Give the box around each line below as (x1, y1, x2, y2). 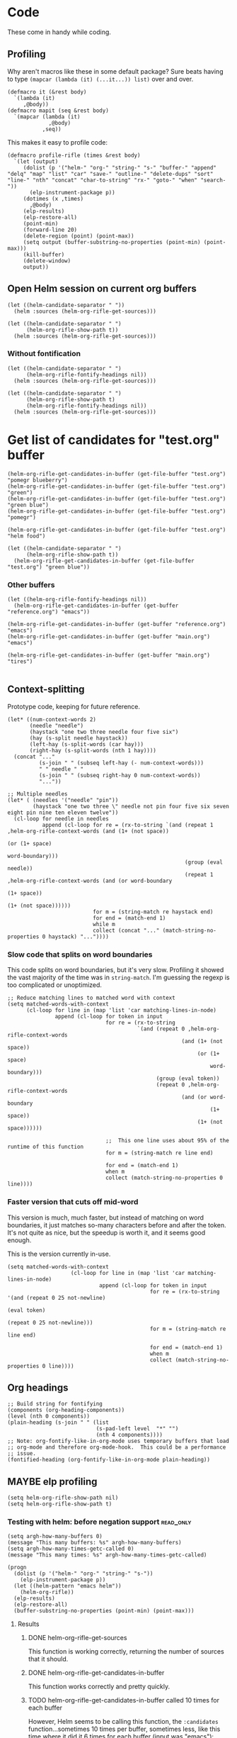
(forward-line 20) (23, 226, 78, 233)
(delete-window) (23, 257, 71, 264)
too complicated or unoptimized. (7, 981, 103, 989)
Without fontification (7, 349, 81, 359)
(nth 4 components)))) (96, 1432, 163, 1439)
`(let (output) (13, 157, 59, 165)
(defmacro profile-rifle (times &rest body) (7, 152, 141, 159)
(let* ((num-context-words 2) (7, 715, 97, 723)
